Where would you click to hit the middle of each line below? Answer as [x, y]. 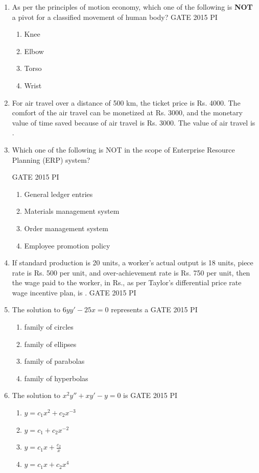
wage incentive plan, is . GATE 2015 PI [74, 292]
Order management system [66, 228]
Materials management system [72, 211]
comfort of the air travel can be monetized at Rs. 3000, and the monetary [127, 113]
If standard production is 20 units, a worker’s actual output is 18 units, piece [133, 263]
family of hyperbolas [56, 378]
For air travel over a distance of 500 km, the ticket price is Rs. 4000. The [126, 102]
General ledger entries [58, 194]
